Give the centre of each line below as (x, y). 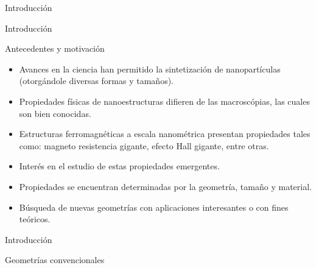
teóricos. (35, 219)
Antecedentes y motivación (55, 48)
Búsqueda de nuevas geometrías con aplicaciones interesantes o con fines (154, 207)
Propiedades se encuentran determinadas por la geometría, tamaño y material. (165, 186)
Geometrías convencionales (55, 260)
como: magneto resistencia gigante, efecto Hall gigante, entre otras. (144, 145)
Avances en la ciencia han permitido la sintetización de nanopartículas (150, 69)
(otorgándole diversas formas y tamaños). (96, 81)
